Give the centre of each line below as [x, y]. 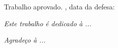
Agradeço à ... [25, 40]
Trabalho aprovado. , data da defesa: [59, 6]
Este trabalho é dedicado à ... [48, 23]
